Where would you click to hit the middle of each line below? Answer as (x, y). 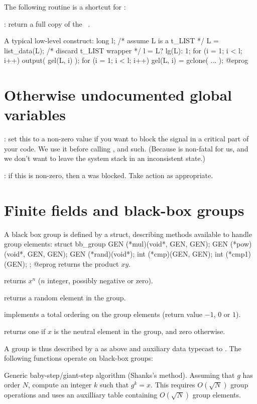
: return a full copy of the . (47, 23)
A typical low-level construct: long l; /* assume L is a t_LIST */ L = (111, 41)
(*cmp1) (238, 253)
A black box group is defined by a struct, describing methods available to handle (128, 234)
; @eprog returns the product (74, 263)
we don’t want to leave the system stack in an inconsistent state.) (105, 158)
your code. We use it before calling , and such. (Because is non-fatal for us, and (126, 148)
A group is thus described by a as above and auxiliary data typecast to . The (123, 348)
